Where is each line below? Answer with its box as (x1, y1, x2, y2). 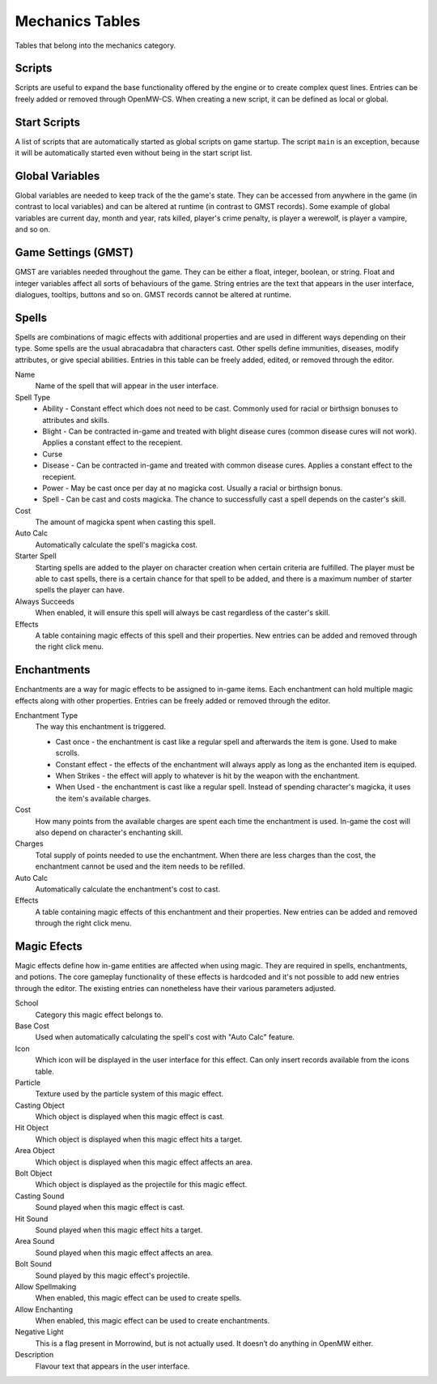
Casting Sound (15, 1191, 65, 1201)
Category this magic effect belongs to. (35, 1010, 163, 1019)
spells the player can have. (35, 585, 125, 595)
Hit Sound (15, 1214, 49, 1224)
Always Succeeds (15, 596, 74, 606)
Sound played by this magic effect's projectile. (35, 1271, 190, 1280)
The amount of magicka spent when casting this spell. (35, 517, 216, 527)
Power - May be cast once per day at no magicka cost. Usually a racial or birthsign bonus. (42, 483, 343, 493)
